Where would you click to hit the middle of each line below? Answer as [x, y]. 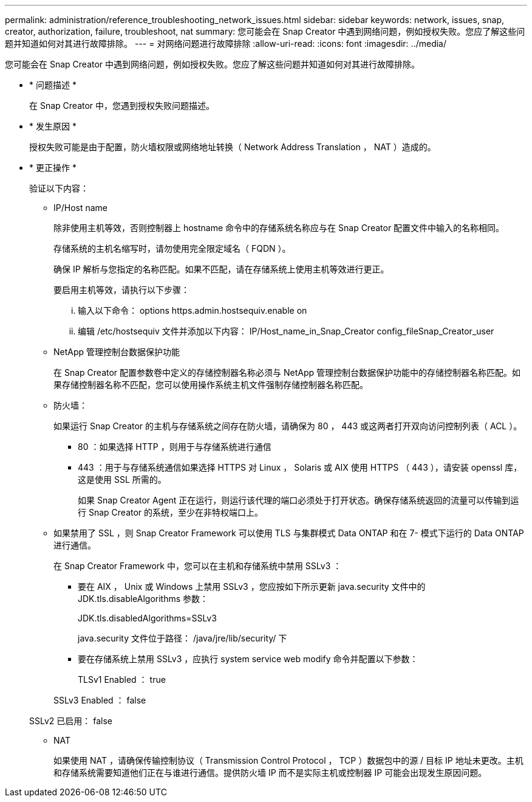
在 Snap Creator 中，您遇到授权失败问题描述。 [122, 105]
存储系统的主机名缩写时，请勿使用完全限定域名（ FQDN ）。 [172, 248]
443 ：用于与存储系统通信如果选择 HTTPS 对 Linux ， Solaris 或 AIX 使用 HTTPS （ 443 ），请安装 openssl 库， [300, 467]
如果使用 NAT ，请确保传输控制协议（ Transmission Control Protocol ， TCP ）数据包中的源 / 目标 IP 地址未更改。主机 [288, 760]
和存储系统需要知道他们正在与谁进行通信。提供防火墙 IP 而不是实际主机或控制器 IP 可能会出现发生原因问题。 [270, 773]
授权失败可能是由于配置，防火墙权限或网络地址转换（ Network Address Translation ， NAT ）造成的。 [233, 147]
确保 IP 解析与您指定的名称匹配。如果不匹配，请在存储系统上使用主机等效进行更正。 [221, 269]
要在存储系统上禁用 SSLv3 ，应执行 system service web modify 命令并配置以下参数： [248, 659]
